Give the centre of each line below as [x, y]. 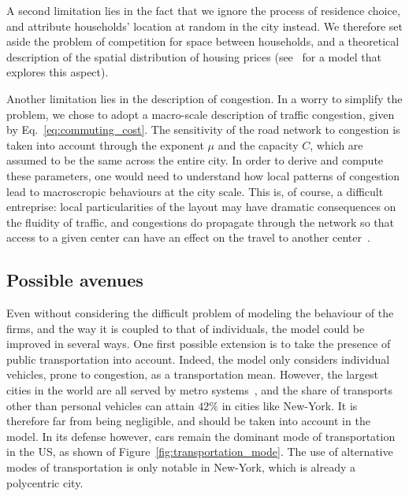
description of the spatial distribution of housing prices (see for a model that [194, 56]
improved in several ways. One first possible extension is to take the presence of [199, 344]
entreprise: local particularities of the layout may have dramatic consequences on [201, 207]
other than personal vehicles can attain [100, 405]
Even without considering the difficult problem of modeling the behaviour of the [200, 313]
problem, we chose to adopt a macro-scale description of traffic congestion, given [201, 114]
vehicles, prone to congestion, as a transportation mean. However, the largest [192, 374]
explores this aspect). [58, 72]
